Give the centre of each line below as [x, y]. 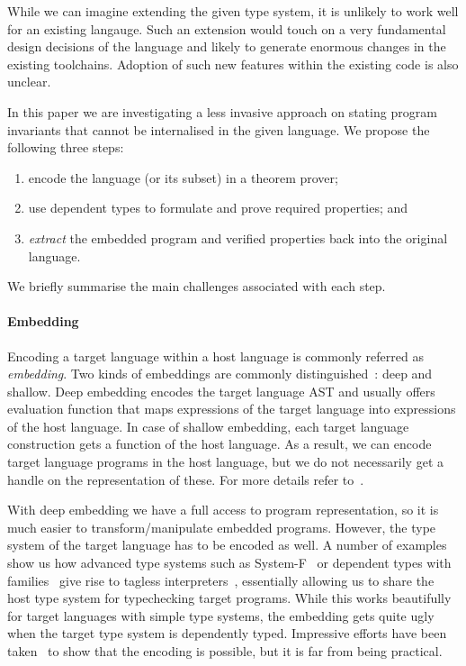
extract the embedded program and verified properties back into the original [238, 237]
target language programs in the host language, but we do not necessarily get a [226, 462]
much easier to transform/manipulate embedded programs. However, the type [222, 527]
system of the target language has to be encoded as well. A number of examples [227, 545]
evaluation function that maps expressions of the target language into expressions [232, 409]
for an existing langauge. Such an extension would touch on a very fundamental [227, 28]
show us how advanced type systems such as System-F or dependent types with [229, 563]
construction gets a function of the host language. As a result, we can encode [220, 444]
